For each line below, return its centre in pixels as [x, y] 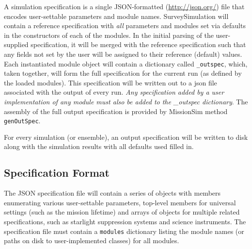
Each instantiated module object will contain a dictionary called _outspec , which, [126, 63]
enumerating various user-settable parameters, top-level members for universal [120, 202]
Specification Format [57, 173]
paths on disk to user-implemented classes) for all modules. [92, 241]
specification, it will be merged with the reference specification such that [138, 44]
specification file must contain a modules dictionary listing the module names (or [124, 231]
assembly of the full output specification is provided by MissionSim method [116, 111]
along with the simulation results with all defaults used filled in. [99, 146]
